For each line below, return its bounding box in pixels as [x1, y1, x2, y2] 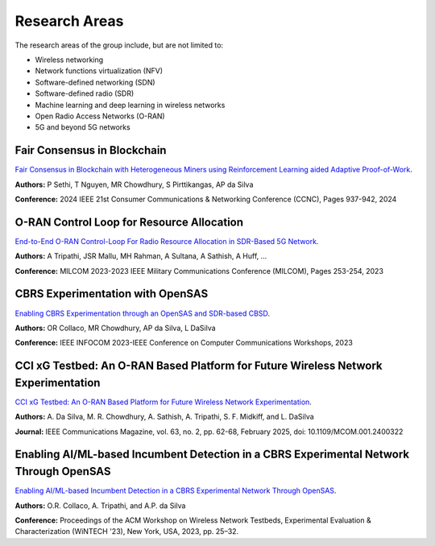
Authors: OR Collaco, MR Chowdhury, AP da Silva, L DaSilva [14, 323, 217, 333]
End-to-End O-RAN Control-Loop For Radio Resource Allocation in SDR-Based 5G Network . [14, 236, 319, 246]
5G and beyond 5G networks [35, 122, 130, 132]
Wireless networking [35, 55, 104, 64]
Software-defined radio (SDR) [35, 89, 135, 98]
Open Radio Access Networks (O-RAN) [35, 111, 165, 121]
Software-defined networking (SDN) [35, 77, 156, 87]
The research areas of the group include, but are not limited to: [14, 40, 224, 50]
